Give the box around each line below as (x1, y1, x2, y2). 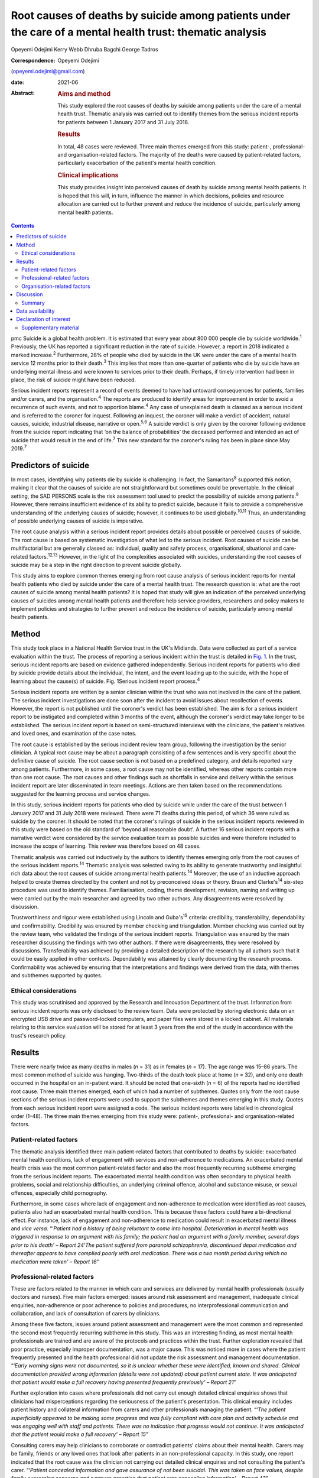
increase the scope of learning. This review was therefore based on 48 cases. (11, 842, 201, 850)
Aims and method (57, 89, 111, 98)
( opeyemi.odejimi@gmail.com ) (11, 68, 85, 75)
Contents (11, 222, 35, 229)
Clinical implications (57, 171, 119, 180)
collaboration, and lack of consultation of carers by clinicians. (11, 1310, 161, 1317)
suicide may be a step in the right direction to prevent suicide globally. (11, 561, 182, 568)
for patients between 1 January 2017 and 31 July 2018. (57, 118, 190, 125)
